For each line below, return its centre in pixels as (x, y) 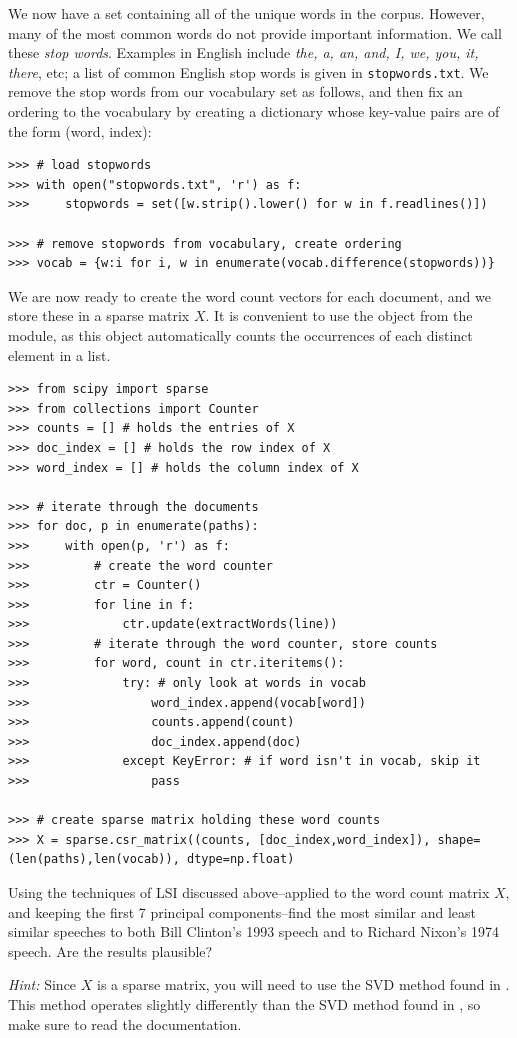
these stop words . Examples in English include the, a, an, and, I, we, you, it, (243, 52)
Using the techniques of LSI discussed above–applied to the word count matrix (249, 892)
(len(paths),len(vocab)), (94, 859)
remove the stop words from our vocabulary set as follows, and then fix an (235, 91)
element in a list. (59, 354)
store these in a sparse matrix (99, 315)
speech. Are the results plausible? (110, 950)
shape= (459, 839)
